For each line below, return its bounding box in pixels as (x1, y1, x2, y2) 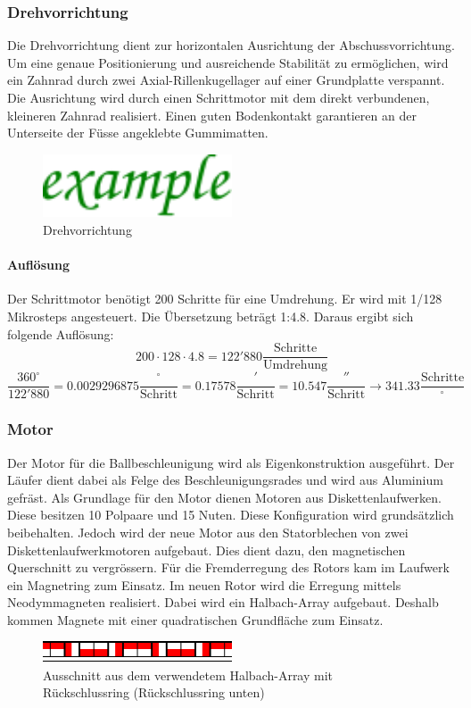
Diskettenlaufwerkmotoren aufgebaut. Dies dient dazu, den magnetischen (7, 540, 406, 559)
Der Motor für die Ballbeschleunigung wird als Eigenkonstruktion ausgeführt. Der (7, 453, 455, 471)
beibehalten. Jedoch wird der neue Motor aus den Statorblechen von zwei (7, 522, 409, 541)
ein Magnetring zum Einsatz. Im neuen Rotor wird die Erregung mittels (7, 575, 401, 594)
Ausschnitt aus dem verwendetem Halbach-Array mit (43, 665, 334, 684)
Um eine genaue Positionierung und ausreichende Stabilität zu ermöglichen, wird (7, 53, 449, 71)
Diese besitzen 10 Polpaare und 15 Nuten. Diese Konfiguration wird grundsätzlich (7, 505, 454, 524)
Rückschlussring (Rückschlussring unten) (43, 683, 265, 702)
